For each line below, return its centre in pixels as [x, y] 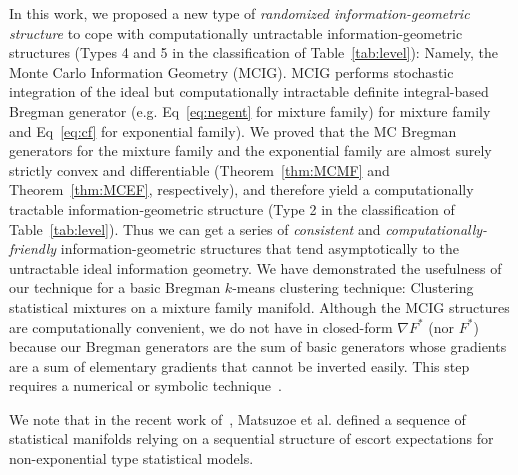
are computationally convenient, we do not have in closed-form [201, 326]
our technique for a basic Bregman [115, 287]
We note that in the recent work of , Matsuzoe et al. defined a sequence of [237, 418]
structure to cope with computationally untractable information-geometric [236, 32]
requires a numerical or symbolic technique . [145, 385]
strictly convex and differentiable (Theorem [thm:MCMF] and [199, 169]
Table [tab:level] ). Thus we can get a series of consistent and [195, 228]
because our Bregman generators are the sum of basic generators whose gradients [258, 346]
